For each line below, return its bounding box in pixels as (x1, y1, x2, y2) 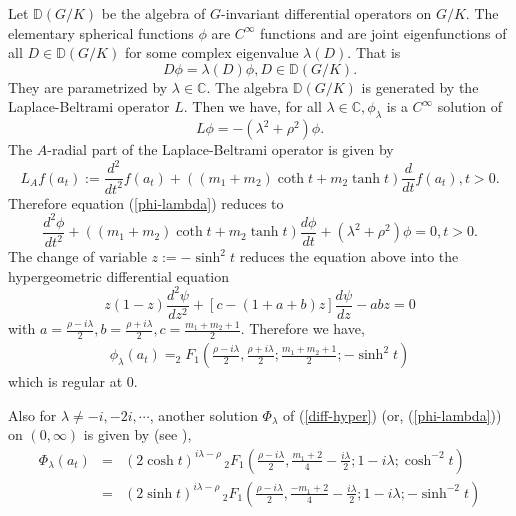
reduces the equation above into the (239, 246, 459, 267)
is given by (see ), (83, 424, 192, 445)
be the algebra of (101, 3, 206, 23)
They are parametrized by (8, 76, 168, 97)
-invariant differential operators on (221, 3, 432, 23)
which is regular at (8, 371, 123, 392)
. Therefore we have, (240, 318, 365, 339)
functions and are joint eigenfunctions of (260, 22, 507, 43)
